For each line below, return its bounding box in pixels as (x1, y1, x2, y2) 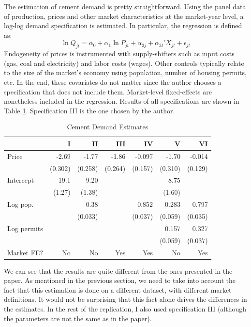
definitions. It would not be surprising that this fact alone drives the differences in (4, 294, 247, 304)
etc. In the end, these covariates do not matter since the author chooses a (4, 77, 221, 87)
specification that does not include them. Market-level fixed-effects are (4, 86, 212, 96)
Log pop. (7, 199, 34, 209)
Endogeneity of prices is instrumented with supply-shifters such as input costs (4, 48, 235, 59)
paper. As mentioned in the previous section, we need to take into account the (4, 275, 236, 285)
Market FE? (7, 247, 43, 257)
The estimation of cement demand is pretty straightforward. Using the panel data (4, 1, 246, 11)
